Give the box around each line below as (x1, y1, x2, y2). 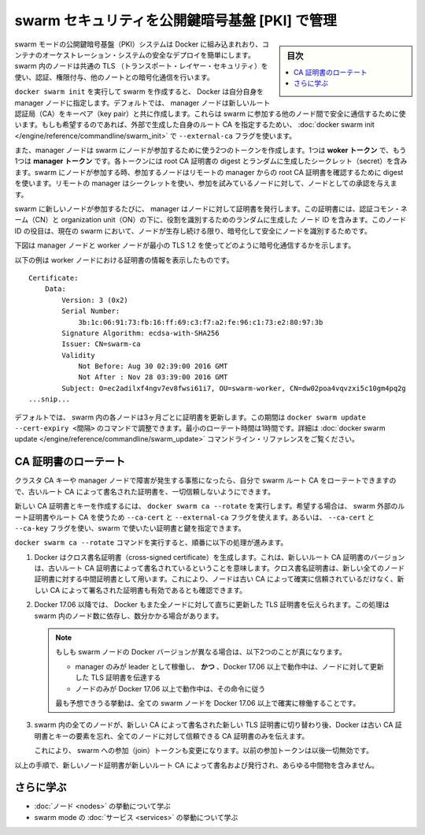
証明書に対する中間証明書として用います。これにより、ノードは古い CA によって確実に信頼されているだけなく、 (34, 574, 397, 583)
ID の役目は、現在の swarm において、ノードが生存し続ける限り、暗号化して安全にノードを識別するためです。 (14, 226, 371, 236)
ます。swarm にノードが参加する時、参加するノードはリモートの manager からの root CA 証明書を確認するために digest (14, 167, 404, 177)
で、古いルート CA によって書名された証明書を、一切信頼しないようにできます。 (14, 486, 275, 496)
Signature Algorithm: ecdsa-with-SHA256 (61, 328, 220, 337)
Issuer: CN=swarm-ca (61, 340, 141, 349)
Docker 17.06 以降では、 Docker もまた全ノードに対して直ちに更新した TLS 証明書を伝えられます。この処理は (34, 600, 390, 609)
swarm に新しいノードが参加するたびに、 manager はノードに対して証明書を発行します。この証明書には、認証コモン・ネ (14, 204, 408, 214)
